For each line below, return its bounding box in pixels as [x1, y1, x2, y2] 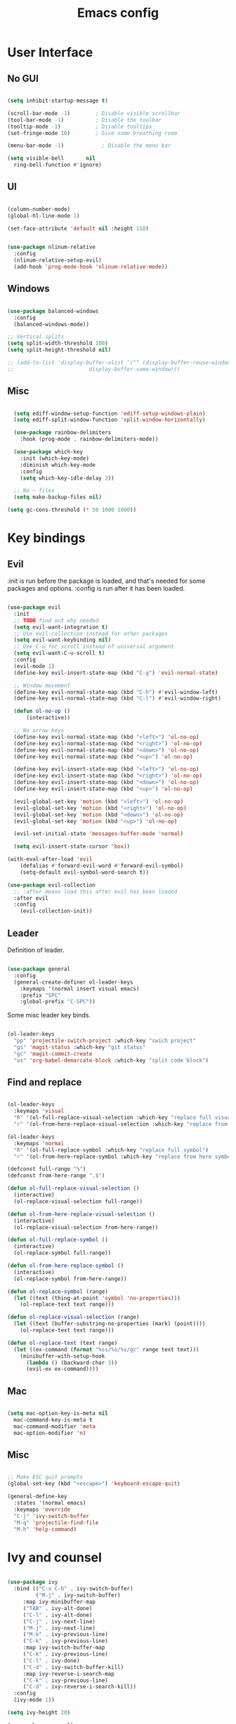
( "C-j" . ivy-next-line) [22, 1618, 96, 1625]
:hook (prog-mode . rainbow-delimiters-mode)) [20, 436, 159, 443]
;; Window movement [13, 682, 71, 689]
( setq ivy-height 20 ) [7, 1709, 71, 1716]
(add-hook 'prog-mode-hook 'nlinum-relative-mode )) [13, 264, 169, 271]
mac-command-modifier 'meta [13, 1422, 96, 1430]
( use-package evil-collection [7, 881, 96, 889]
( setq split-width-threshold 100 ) [7, 340, 109, 347]
